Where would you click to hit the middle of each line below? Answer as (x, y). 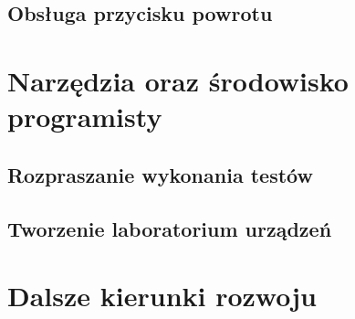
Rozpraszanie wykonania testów (160, 174)
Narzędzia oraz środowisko (178, 80)
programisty (85, 117)
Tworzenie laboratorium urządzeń (170, 228)
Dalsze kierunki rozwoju (162, 296)
